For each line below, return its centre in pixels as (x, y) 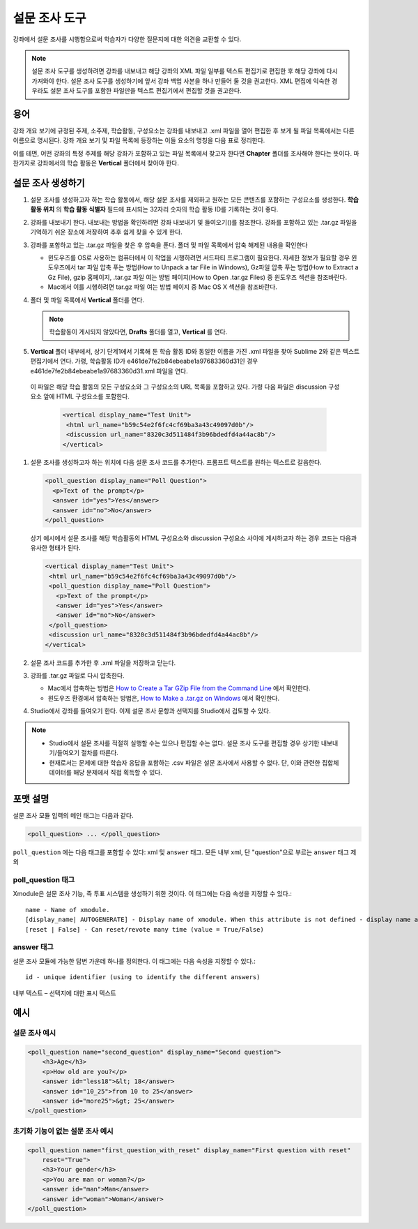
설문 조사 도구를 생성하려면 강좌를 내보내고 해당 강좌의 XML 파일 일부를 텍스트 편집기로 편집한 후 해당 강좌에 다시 (185, 71)
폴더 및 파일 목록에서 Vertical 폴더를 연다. (87, 299)
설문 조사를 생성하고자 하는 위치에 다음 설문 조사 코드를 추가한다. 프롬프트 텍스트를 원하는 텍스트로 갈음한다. (176, 462)
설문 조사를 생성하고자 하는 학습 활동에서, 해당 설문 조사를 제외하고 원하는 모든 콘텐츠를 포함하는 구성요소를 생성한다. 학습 (194, 200)
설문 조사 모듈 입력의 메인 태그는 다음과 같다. (73, 815)
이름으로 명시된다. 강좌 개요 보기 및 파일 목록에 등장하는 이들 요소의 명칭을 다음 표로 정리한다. (139, 140)
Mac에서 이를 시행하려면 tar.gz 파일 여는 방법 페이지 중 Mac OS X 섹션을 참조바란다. (163, 287)
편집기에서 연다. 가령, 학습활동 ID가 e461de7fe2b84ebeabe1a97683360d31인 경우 (144, 361)
